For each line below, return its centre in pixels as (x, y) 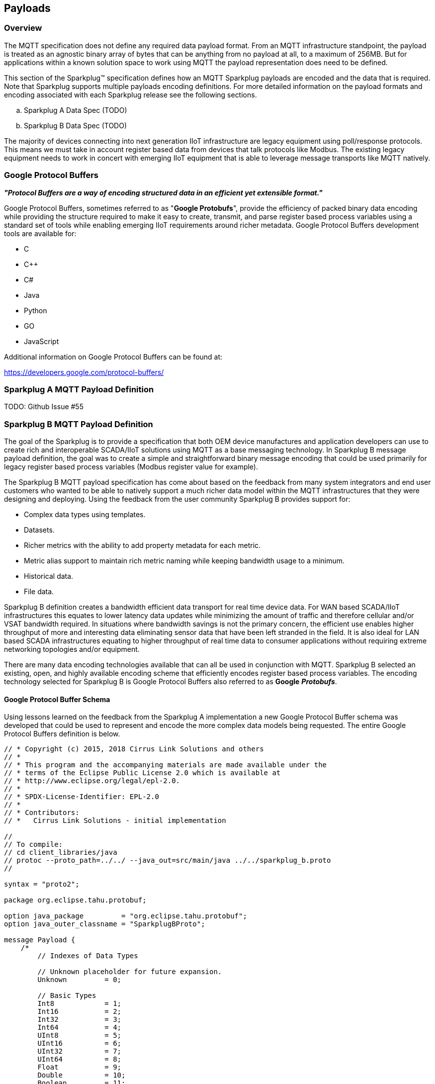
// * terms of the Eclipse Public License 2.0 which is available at (142, 773)
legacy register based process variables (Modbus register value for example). (131, 467)
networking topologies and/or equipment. (72, 649)
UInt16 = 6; (80, 1043)
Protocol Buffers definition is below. (62, 734)
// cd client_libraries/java (61, 853)
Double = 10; (82, 1075)
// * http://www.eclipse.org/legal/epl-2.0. (92, 781)
